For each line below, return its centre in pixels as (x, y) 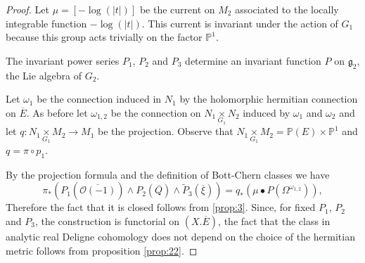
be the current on (177, 9)
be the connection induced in (99, 99)
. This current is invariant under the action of (240, 23)
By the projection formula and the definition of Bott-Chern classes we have (168, 174)
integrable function (46, 23)
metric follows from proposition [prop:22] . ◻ (102, 250)
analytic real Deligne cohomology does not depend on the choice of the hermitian (180, 236)
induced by (267, 112)
